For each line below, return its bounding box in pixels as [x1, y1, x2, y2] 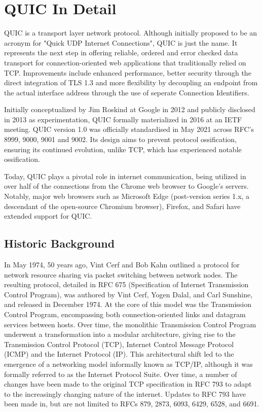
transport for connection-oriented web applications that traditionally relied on [4, 57, 246, 67]
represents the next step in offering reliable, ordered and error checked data [4, 47, 238, 58]
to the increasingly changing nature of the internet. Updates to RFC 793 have [4, 388, 246, 399]
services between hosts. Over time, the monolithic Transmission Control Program [4, 319, 256, 329]
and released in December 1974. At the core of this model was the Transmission [4, 299, 252, 310]
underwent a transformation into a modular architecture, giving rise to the [4, 329, 236, 339]
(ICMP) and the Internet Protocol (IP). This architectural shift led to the [4, 349, 234, 359]
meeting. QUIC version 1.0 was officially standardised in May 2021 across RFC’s [4, 124, 254, 134]
